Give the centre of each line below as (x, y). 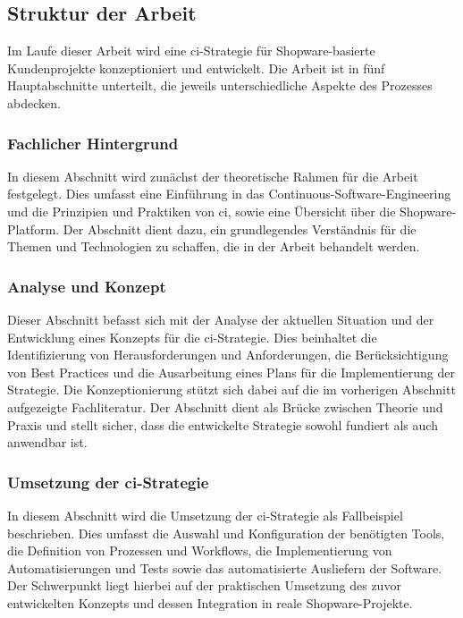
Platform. (34, 229)
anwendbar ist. (47, 442)
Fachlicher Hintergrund (93, 143)
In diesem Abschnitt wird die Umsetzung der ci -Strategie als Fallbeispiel (205, 515)
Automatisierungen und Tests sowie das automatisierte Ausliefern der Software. (225, 567)
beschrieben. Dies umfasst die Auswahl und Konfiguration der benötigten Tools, (226, 533)
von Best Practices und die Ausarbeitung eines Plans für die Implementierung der (231, 372)
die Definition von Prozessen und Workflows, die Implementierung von (200, 550)
